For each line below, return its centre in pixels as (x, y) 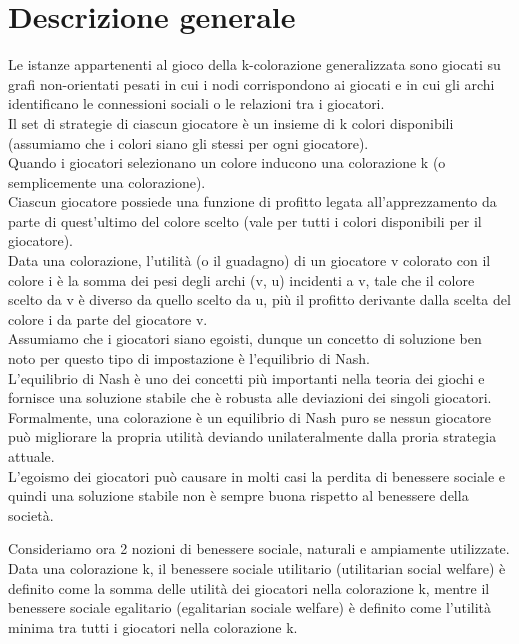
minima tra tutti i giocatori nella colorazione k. (153, 626)
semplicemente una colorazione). (107, 181)
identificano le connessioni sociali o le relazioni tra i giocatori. (196, 103)
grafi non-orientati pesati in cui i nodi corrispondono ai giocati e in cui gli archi (251, 83)
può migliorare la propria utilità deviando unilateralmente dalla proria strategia (252, 436)
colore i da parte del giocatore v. (108, 318)
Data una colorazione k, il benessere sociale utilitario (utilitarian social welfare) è (257, 567)
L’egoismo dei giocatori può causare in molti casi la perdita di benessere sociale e (256, 475)
